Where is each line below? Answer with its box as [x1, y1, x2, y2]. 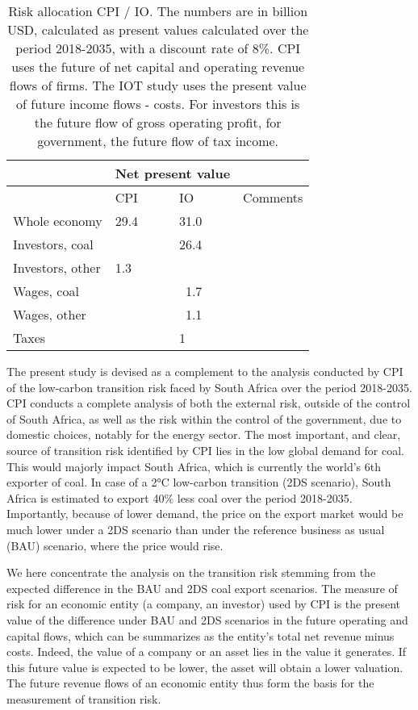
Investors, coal [13, 235, 94, 253]
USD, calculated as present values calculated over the [6, 20, 309, 39]
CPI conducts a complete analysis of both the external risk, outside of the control [6, 395, 411, 411]
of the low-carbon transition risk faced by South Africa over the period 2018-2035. [6, 378, 412, 395]
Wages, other [13, 305, 86, 324]
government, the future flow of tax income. [37, 132, 279, 150]
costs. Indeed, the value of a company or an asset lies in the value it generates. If [6, 643, 407, 660]
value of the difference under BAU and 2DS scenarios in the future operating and [6, 611, 408, 628]
